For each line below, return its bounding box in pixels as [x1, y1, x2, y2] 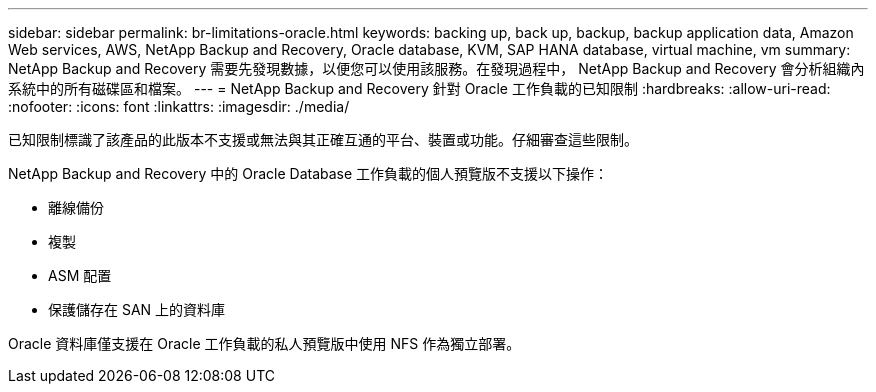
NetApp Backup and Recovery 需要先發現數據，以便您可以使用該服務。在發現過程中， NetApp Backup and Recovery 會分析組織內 [8, 60, 865, 77]
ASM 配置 [48, 267, 112, 284]
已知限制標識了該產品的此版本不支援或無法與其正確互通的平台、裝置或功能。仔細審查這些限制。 [8, 131, 638, 148]
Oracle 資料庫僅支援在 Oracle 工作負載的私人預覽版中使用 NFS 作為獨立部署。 [8, 335, 521, 352]
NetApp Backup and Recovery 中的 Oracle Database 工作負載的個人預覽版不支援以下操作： [8, 165, 609, 182]
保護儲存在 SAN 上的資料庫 [48, 301, 226, 318]
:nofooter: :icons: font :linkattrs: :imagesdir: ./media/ [8, 98, 350, 115]
